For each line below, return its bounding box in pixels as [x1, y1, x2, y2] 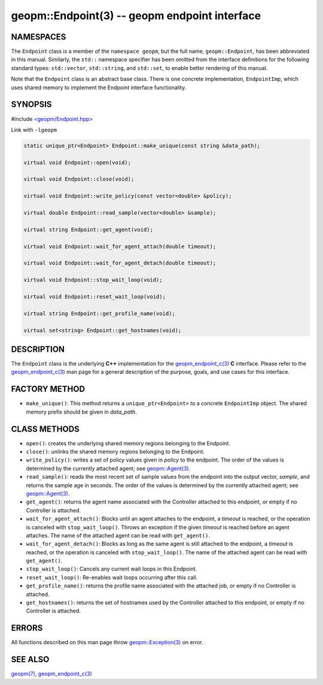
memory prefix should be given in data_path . [26, 408, 137, 415]
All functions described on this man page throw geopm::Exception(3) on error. [11, 639, 203, 646]
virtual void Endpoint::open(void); [23, 159, 132, 166]
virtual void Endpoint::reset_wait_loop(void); [23, 293, 166, 300]
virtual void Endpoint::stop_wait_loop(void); [23, 276, 163, 283]
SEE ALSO [11, 654, 50, 665]
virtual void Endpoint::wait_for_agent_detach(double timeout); [23, 259, 217, 267]
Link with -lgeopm [11, 126, 57, 133]
